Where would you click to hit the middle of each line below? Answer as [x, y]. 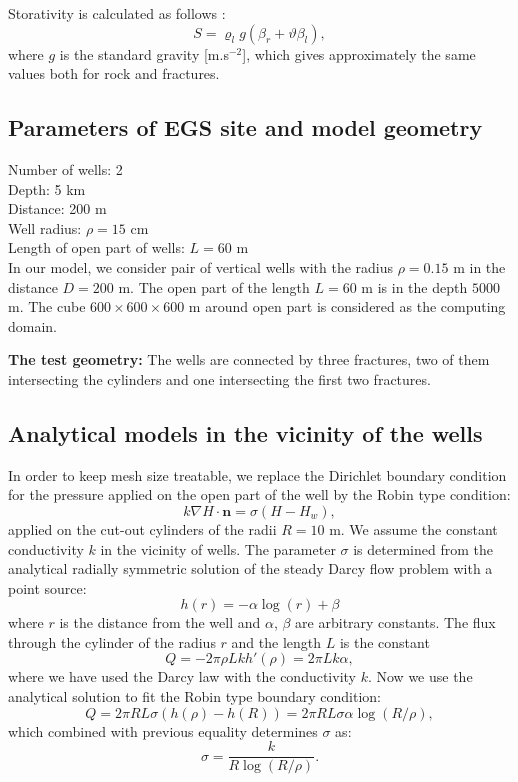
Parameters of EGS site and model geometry [245, 127]
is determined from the [423, 548]
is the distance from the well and [160, 622]
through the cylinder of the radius [112, 641]
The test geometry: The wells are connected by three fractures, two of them [249, 359]
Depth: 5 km [47, 188]
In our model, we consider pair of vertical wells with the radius [201, 266]
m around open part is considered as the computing [347, 306]
